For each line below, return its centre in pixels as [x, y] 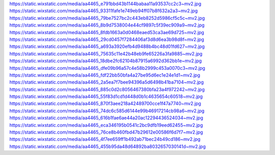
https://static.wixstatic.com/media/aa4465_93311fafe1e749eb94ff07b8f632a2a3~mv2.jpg [104, 11]
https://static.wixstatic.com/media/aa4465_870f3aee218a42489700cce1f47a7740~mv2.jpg [105, 104]
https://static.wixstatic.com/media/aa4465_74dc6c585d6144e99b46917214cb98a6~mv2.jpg [107, 111]
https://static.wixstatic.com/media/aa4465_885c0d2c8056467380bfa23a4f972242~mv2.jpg [107, 89]
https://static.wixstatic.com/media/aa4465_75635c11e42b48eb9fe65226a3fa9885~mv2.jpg [106, 54]
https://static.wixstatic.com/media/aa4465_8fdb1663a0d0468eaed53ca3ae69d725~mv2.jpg [107, 32]
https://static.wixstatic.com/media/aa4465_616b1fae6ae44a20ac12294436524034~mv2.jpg [106, 118]
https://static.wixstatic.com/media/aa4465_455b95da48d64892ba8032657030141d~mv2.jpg [108, 146]
